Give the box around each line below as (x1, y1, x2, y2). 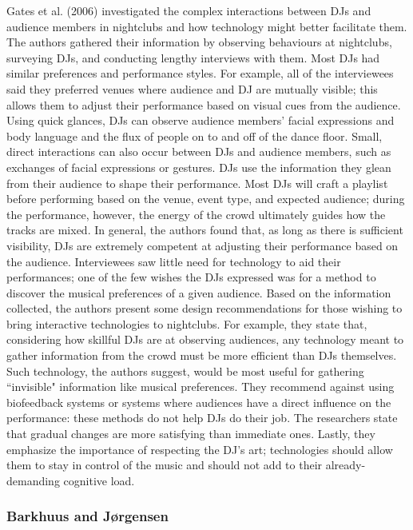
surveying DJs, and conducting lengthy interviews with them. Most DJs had (6, 49, 380, 66)
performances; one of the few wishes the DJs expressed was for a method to (6, 269, 376, 285)
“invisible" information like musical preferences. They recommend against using (6, 378, 395, 395)
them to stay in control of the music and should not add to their (6, 456, 323, 473)
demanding (6, 472, 60, 488)
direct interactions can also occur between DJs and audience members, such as (6, 143, 391, 160)
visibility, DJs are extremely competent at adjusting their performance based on (6, 237, 399, 253)
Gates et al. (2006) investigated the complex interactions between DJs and (6, 2, 371, 18)
